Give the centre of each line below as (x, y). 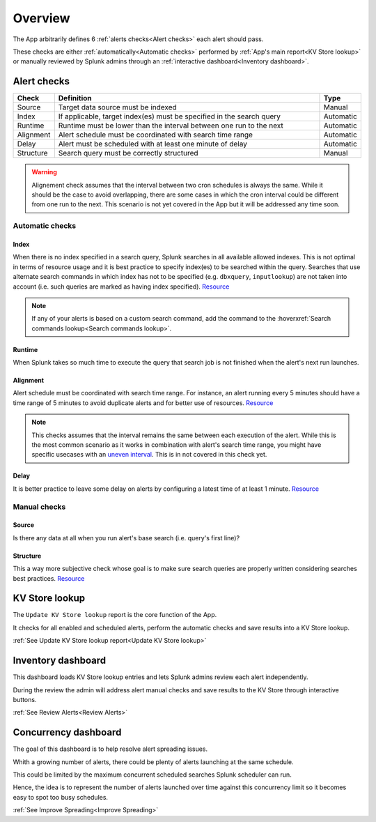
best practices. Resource (49, 578)
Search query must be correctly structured (128, 153)
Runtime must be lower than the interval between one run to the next (171, 125)
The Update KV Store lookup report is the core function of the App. (115, 615)
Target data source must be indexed (117, 107)
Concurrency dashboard (67, 732)
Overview (41, 18)
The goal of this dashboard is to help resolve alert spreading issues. (110, 749)
